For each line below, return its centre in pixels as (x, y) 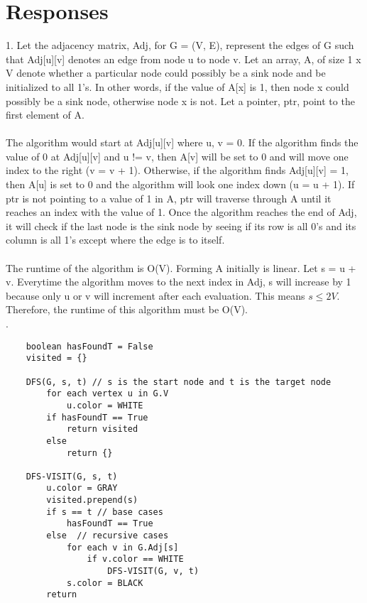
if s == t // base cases (105, 512)
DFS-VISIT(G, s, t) (72, 476)
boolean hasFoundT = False (89, 346)
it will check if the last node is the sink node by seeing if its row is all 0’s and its (181, 226)
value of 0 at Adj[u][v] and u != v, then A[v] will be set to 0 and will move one (177, 156)
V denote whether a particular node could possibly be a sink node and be (166, 73)
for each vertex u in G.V (108, 394)
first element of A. (45, 115)
